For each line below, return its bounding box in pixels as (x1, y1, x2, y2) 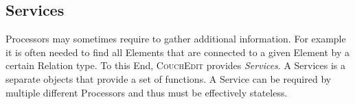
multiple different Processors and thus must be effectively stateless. (5, 85, 288, 99)
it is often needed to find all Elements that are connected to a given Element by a (5, 44, 350, 59)
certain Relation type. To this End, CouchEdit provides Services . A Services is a (5, 58, 346, 73)
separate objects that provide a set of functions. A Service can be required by (5, 71, 332, 86)
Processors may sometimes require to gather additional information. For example (5, 31, 346, 46)
